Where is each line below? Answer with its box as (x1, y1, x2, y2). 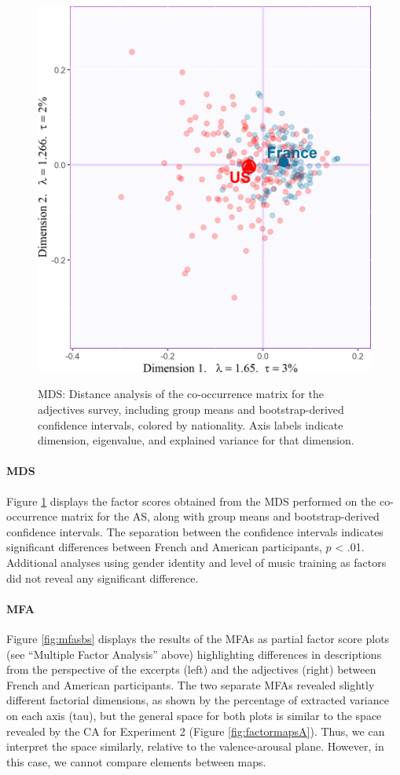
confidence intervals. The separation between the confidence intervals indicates (6, 523, 383, 539)
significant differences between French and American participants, (6, 539, 322, 555)
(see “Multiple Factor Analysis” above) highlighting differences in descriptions (6, 645, 382, 662)
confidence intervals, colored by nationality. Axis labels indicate (38, 416, 343, 433)
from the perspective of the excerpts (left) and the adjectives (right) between (6, 661, 376, 678)
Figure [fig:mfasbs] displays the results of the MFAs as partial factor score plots (6, 630, 390, 646)
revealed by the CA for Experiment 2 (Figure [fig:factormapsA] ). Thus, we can (6, 722, 385, 739)
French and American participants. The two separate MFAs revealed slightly (6, 676, 375, 693)
